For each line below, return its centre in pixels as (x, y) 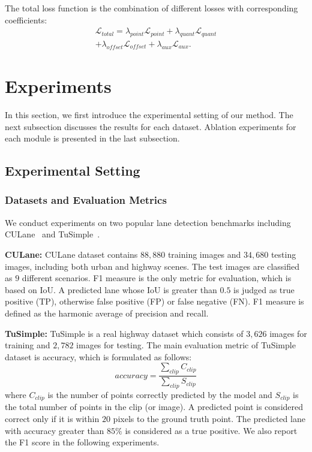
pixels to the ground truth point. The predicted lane (209, 418)
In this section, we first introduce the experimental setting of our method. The (149, 114)
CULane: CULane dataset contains (71, 254)
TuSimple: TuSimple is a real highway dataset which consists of (124, 333)
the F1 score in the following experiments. (82, 442)
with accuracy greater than (55, 430)
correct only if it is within (52, 418)
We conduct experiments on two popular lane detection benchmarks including (148, 222)
